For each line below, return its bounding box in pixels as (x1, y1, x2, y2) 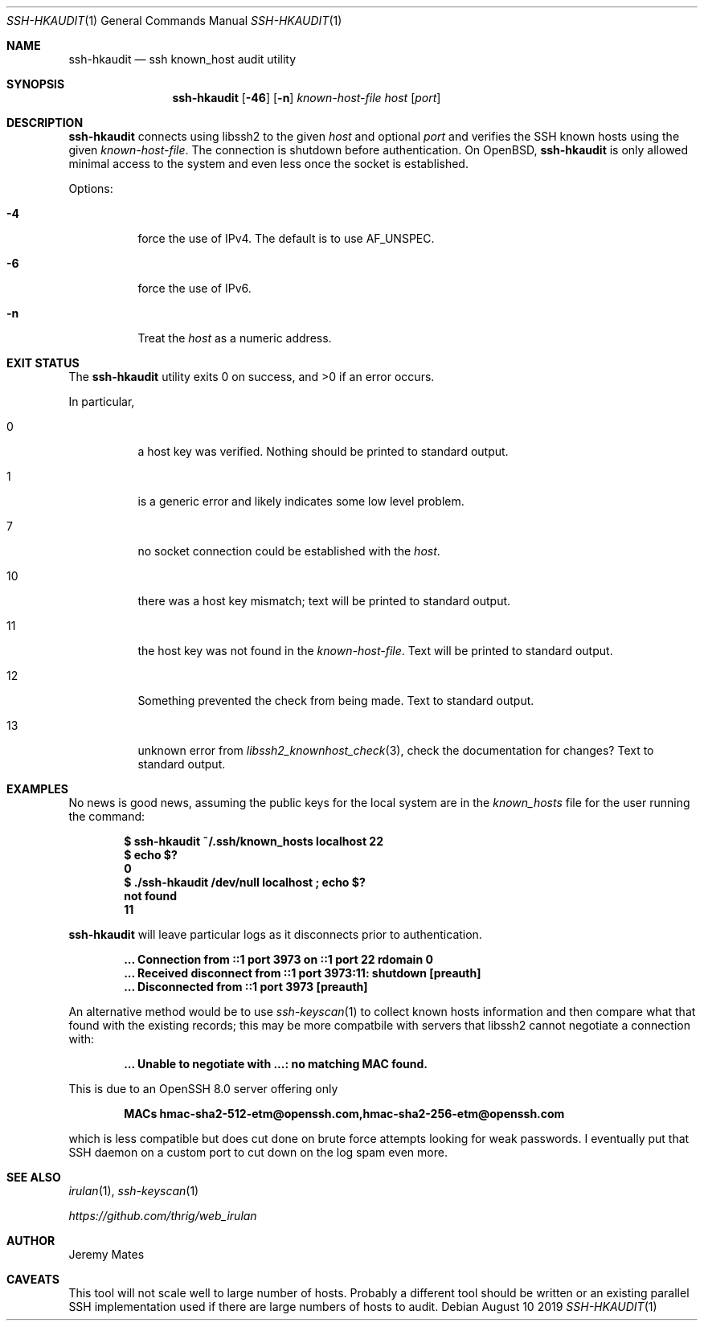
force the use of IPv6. (137, 281, 252, 295)
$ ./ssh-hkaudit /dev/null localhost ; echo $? (124, 875, 366, 889)
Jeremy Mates (68, 1247, 145, 1261)
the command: (68, 809, 145, 823)
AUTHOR (6, 1234, 55, 1247)
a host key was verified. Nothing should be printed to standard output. (137, 444, 509, 458)
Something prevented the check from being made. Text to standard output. (137, 694, 534, 707)
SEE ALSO (6, 1170, 61, 1184)
